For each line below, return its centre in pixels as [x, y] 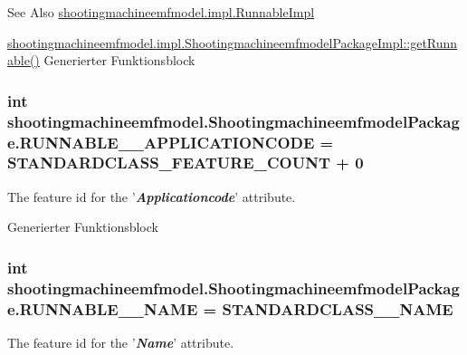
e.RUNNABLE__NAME [103, 308]
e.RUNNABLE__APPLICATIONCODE [161, 142]
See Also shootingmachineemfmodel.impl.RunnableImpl [161, 12]
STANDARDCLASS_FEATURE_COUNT [169, 163]
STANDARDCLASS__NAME [338, 308]
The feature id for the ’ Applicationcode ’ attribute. [152, 196]
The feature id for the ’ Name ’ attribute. [121, 343]
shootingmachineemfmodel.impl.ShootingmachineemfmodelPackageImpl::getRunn [233, 42]
